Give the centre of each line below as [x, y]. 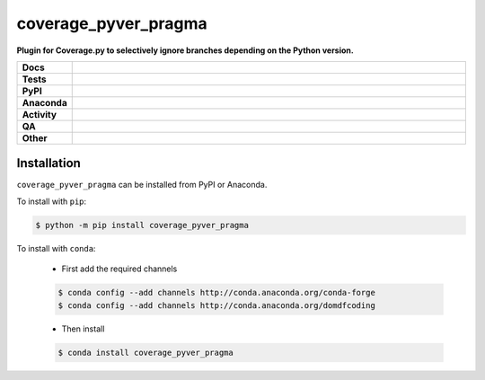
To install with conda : [56, 248]
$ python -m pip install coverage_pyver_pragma [142, 225]
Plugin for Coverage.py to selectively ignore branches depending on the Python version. [185, 50]
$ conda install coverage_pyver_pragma [145, 352]
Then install [83, 329]
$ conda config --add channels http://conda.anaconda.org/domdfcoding [217, 305]
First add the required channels [119, 269]
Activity [40, 114]
